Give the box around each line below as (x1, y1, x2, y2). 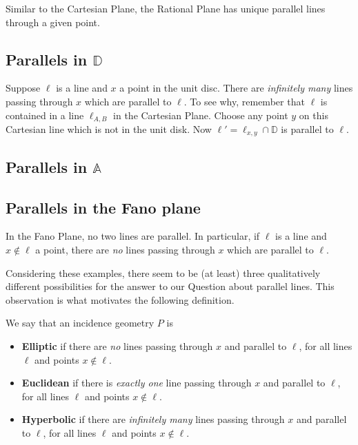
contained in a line (6, 107, 84, 122)
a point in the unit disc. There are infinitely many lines (119, 81, 353, 95)
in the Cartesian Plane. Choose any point (113, 107, 288, 122)
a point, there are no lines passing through (35, 242, 215, 257)
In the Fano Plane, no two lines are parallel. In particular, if (6, 229, 260, 243)
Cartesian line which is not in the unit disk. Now (6, 122, 212, 136)
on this (299, 107, 328, 122)
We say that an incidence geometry (6, 315, 155, 330)
